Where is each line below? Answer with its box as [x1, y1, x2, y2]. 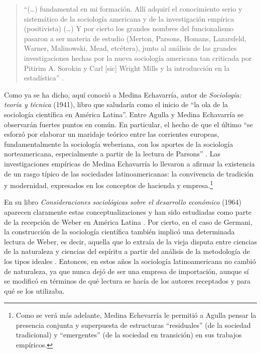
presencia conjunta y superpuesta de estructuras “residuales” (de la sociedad [16, 319, 251, 330]
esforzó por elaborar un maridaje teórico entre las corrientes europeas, [4, 129, 219, 139]
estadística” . [24, 72, 64, 83]
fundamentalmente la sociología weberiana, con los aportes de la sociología [4, 138, 233, 149]
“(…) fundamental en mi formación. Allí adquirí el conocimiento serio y [24, 4, 242, 14]
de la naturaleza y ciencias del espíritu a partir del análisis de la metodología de [4, 246, 250, 256]
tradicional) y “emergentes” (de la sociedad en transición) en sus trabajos [16, 329, 242, 340]
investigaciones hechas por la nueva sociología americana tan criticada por [24, 52, 252, 63]
